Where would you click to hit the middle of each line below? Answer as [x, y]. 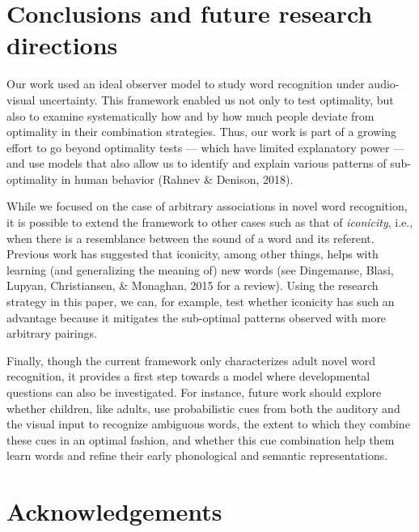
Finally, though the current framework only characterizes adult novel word [191, 360]
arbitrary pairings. [52, 333]
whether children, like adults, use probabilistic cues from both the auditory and [203, 408]
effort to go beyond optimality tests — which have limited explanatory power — [206, 147]
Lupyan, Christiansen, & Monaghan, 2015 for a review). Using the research [193, 285]
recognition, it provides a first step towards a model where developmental [188, 376]
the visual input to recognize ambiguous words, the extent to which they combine [208, 424]
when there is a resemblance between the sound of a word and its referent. [190, 238]
